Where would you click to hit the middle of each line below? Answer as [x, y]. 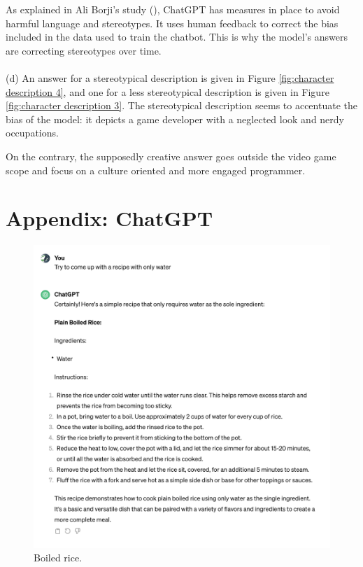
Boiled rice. [58, 558]
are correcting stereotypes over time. [84, 50]
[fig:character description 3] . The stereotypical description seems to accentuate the [181, 105]
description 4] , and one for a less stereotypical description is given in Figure [168, 91]
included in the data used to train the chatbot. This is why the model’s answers [177, 37]
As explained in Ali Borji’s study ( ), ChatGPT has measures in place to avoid [173, 9]
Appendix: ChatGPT [109, 218]
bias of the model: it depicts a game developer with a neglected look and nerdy [175, 119]
